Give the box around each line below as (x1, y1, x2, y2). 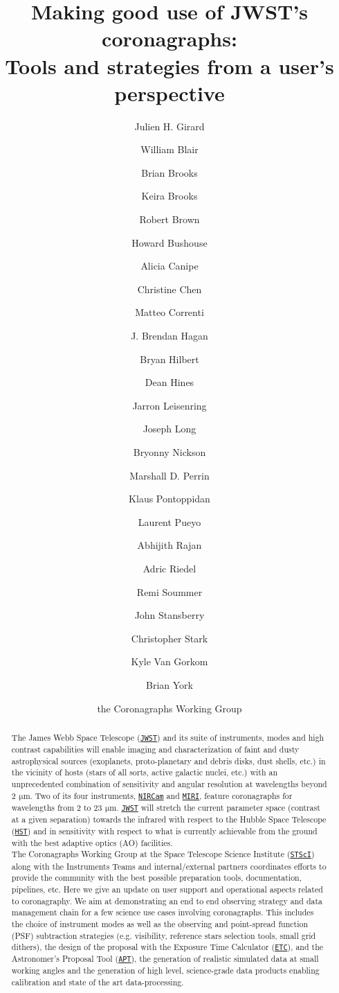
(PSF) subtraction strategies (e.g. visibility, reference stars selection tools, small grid (11, 929, 316, 941)
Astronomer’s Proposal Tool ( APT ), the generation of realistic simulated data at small (11, 953, 319, 965)
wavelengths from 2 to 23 (11, 801, 102, 813)
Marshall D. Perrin (129, 468, 210, 482)
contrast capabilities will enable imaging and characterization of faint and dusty (11, 744, 300, 755)
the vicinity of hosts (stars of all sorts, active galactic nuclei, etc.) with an (11, 766, 278, 778)
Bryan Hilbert (140, 351, 199, 366)
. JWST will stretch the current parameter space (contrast (116, 801, 320, 813)
